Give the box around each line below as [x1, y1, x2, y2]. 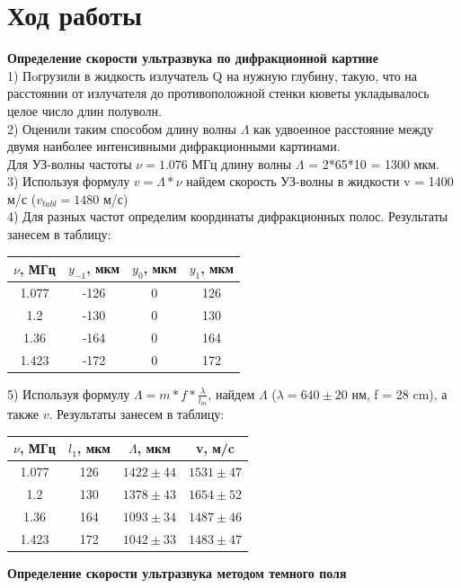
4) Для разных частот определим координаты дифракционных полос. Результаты [7, 207, 448, 226]
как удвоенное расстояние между [253, 119, 433, 138]
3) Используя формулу [7, 172, 130, 191]
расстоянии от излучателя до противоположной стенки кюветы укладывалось [7, 84, 430, 102]
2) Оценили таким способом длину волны [7, 119, 236, 138]
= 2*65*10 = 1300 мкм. [308, 154, 440, 173]
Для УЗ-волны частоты [7, 154, 132, 173]
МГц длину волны [191, 154, 292, 173]
